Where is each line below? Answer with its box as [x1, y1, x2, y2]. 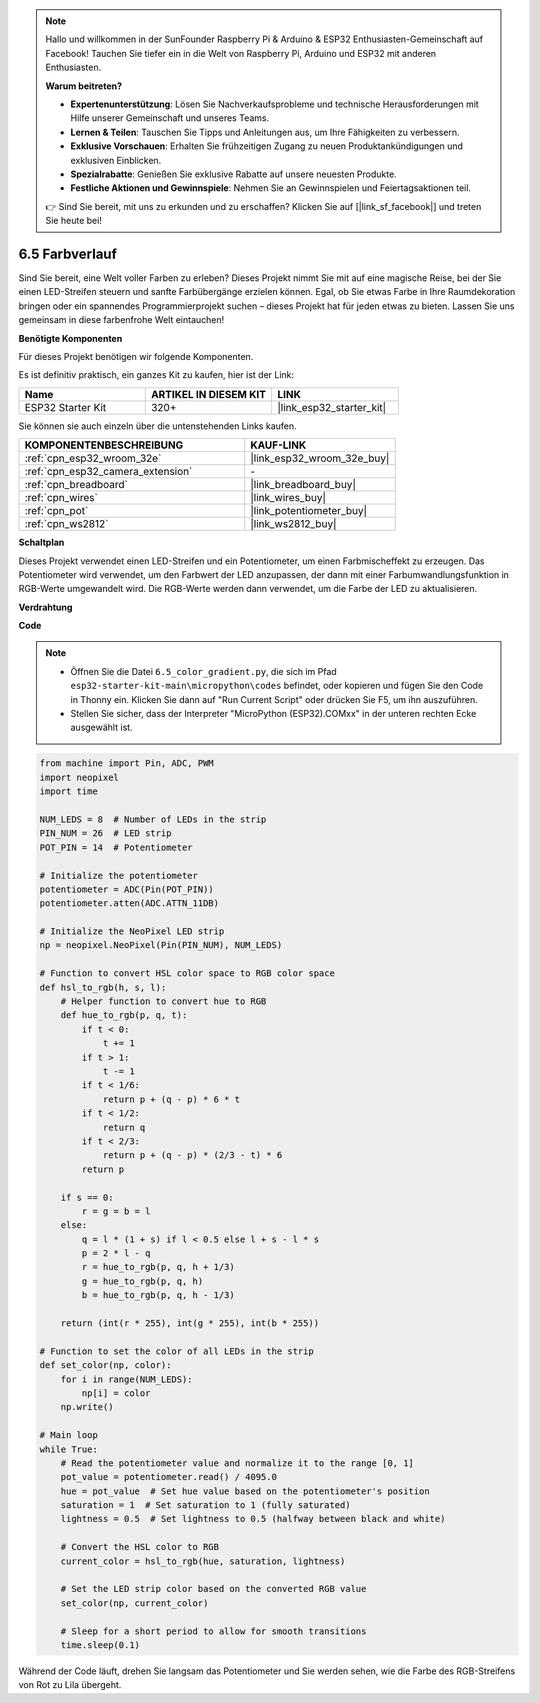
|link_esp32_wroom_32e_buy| [250, 451, 390, 465]
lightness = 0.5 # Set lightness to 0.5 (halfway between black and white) [60, 1513, 446, 1525]
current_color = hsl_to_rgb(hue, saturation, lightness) [60, 1555, 346, 1567]
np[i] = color [81, 1387, 151, 1399]
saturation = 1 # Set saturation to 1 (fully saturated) [60, 1500, 351, 1511]
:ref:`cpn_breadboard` [24, 478, 129, 492]
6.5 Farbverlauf [18, 245, 117, 262]
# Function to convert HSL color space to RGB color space [39, 968, 335, 979]
